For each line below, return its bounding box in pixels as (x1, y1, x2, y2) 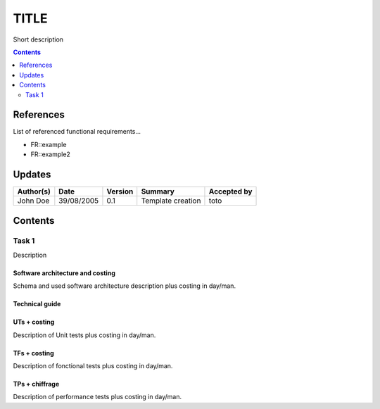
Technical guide (13, 300, 61, 308)
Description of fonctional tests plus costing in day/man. (13, 362, 173, 370)
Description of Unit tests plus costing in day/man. (13, 331, 156, 339)
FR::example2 (30, 150, 70, 158)
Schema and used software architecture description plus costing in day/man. (13, 282, 236, 290)
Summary (141, 187, 175, 196)
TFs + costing (13, 348, 54, 357)
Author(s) (17, 187, 51, 196)
